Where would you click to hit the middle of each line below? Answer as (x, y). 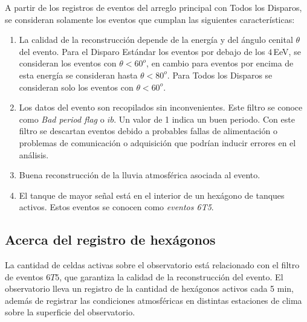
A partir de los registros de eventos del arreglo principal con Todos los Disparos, (153, 7)
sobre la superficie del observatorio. (70, 312)
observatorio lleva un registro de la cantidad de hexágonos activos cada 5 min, (150, 288)
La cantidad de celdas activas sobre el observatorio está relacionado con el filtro (152, 265)
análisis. (34, 154)
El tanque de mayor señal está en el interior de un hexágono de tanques (152, 195)
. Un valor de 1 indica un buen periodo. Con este (204, 119)
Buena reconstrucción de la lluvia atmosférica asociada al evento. (140, 175)
